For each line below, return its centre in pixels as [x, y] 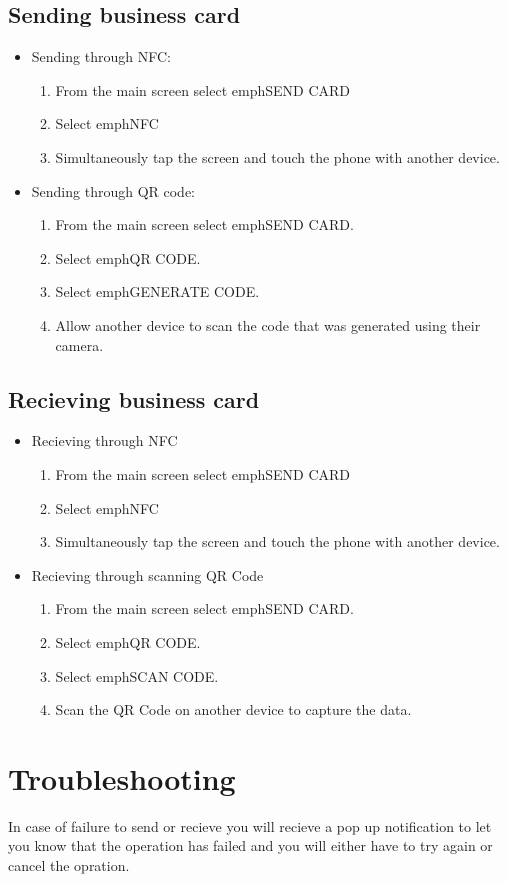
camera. [79, 344]
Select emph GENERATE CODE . [157, 291]
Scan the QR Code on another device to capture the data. [233, 709]
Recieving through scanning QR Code [147, 574]
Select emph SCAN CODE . [137, 675]
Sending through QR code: [113, 190]
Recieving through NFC [104, 440]
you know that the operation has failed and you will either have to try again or [250, 845]
